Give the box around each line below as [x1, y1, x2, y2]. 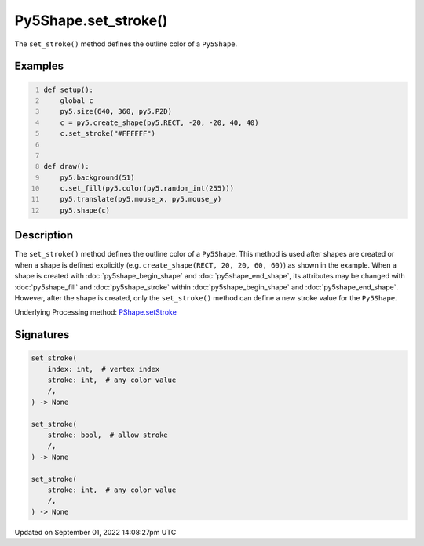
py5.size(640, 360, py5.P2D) [60, 107, 173, 116]
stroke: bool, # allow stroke [47, 431, 168, 439]
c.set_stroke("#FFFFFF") [60, 129, 156, 138]
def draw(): [43, 162, 90, 171]
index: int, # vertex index [47, 365, 160, 373]
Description [14, 228, 74, 242]
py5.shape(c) [60, 206, 110, 215]
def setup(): [43, 85, 94, 94]
